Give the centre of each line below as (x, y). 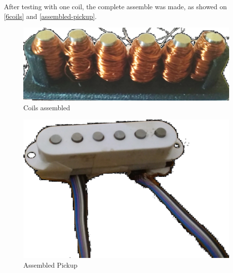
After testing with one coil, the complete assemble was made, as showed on (116, 6)
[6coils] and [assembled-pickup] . (50, 16)
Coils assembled (47, 108)
